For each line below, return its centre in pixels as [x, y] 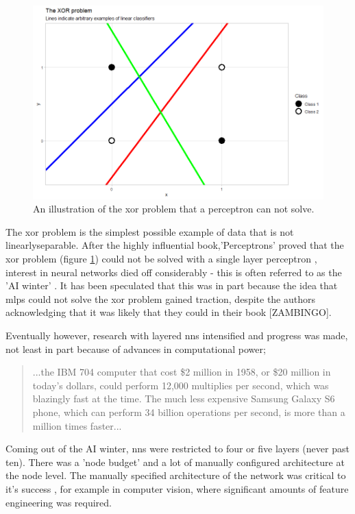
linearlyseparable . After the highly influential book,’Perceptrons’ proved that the [175, 245]
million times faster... [77, 425]
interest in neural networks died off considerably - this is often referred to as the [174, 272]
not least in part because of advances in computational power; [136, 348]
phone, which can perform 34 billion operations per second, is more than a [189, 412]
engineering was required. [59, 502]
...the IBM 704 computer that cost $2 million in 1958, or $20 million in [182, 372]
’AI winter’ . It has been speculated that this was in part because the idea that [172, 285]
